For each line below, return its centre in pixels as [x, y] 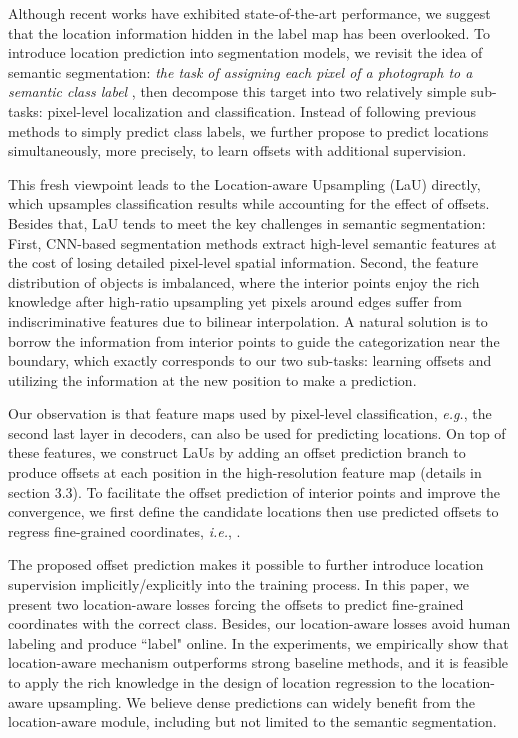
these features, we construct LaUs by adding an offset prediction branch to [237, 452]
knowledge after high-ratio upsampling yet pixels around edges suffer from [235, 301]
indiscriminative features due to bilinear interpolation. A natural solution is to [248, 320]
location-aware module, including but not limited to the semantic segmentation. [252, 721]
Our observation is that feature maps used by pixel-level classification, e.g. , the [250, 413]
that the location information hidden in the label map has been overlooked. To [249, 32]
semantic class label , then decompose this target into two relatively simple [237, 91]
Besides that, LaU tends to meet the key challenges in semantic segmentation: [247, 222]
